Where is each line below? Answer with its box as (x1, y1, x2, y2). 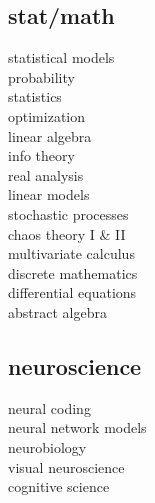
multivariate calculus (8, 243, 135, 264)
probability (8, 66, 75, 87)
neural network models (8, 417, 147, 438)
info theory (8, 145, 75, 166)
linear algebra (8, 125, 92, 146)
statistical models (8, 47, 115, 68)
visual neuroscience (8, 456, 125, 477)
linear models (8, 184, 90, 205)
